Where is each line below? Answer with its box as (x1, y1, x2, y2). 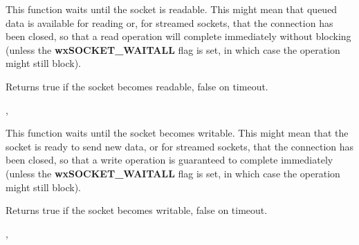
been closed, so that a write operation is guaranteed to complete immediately (6, 153, 333, 167)
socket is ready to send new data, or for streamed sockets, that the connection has (6, 139, 354, 153)
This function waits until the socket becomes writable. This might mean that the (6, 126, 349, 140)
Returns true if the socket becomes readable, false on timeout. (6, 79, 268, 93)
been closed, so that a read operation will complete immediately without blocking (6, 29, 351, 43)
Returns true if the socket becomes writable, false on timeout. (6, 203, 268, 217)
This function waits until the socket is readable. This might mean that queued (6, 2, 338, 16)
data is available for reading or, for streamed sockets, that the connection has (6, 15, 333, 30)
